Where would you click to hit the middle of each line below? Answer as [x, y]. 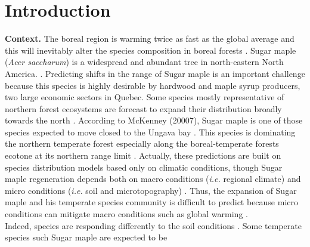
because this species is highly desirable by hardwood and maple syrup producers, [153, 85]
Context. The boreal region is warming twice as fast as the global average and [150, 38]
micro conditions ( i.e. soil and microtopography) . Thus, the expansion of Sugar [151, 190]
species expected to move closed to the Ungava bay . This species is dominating [150, 132]
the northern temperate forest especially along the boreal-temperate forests [142, 143]
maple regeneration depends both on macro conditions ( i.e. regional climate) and [153, 179]
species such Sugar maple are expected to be [86, 237]
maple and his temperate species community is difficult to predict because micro [152, 202]
